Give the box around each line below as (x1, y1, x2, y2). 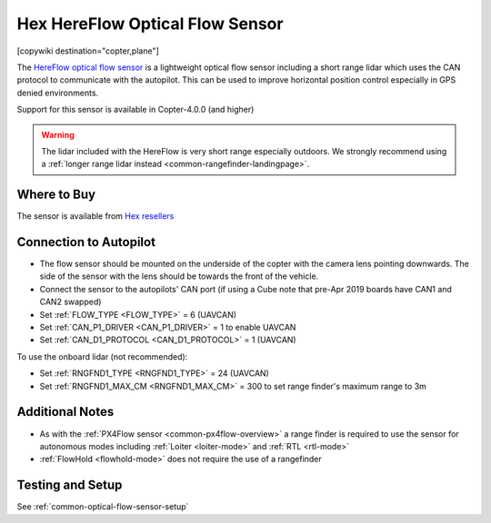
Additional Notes (16, 404, 115, 419)
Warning (41, 129, 75, 140)
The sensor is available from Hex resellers (16, 211, 175, 222)
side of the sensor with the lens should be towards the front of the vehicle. (39, 271, 319, 281)
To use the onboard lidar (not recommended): (16, 350, 188, 362)
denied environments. (16, 87, 99, 98)
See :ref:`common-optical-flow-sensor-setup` (16, 501, 189, 512)
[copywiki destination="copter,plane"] (16, 45, 159, 56)
